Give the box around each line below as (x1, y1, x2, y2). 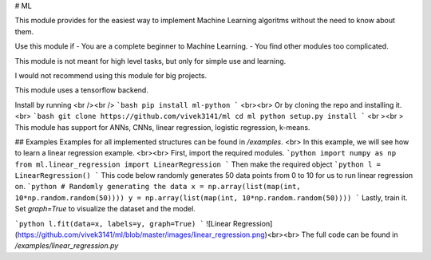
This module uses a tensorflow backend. (14, 85, 149, 95)
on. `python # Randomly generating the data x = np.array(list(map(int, (14, 182, 301, 191)
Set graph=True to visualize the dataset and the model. (14, 204, 196, 214)
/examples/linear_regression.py (14, 241, 119, 250)
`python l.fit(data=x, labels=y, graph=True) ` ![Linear (14, 219, 231, 228)
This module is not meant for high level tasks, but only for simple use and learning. (14, 56, 287, 65)
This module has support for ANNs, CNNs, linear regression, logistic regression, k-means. (14, 122, 310, 132)
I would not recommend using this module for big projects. (14, 70, 208, 80)
